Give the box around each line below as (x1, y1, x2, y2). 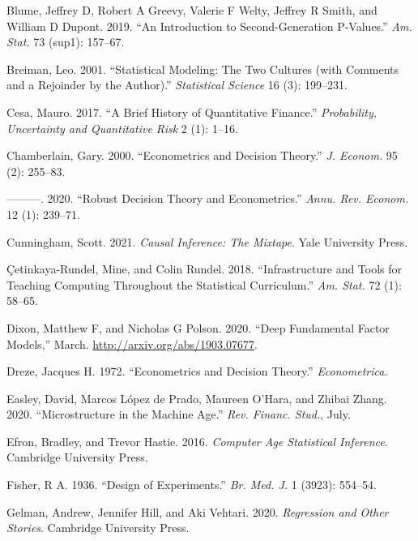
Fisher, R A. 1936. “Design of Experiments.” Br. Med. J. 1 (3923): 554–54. (6, 476, 377, 493)
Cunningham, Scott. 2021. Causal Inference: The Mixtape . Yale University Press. (6, 233, 408, 250)
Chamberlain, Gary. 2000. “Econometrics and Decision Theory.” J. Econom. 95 (6, 147, 398, 164)
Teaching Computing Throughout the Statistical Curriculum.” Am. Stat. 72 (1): (6, 276, 402, 293)
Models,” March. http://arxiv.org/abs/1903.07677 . (6, 335, 258, 352)
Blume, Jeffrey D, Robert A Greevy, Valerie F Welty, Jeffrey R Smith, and (6, 2, 377, 18)
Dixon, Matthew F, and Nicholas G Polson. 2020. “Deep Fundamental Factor (6, 319, 390, 336)
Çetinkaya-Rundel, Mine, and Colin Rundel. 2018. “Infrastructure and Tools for (6, 260, 403, 277)
